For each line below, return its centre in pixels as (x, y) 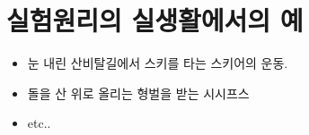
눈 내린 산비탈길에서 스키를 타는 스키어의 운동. (158, 63)
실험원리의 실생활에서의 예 (155, 20)
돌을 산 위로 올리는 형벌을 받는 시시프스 (138, 93)
